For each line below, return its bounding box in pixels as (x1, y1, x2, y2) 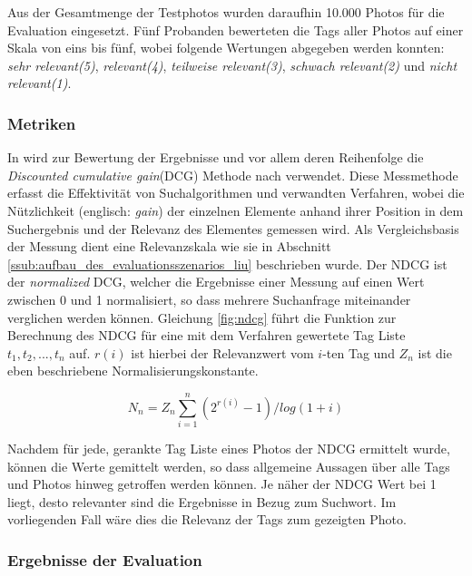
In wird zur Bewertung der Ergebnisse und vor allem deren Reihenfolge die (7, 148, 424, 167)
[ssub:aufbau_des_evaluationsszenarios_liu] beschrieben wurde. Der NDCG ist (7, 254, 447, 273)
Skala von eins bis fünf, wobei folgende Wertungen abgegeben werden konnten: (7, 38, 445, 57)
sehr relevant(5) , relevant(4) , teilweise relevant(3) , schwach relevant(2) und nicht (7, 55, 457, 74)
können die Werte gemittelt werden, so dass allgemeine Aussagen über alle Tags (7, 456, 450, 475)
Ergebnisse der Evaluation (7, 548, 202, 571)
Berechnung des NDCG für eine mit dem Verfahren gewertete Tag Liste (7, 326, 406, 345)
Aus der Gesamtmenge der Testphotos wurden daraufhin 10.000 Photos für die (7, 3, 445, 21)
